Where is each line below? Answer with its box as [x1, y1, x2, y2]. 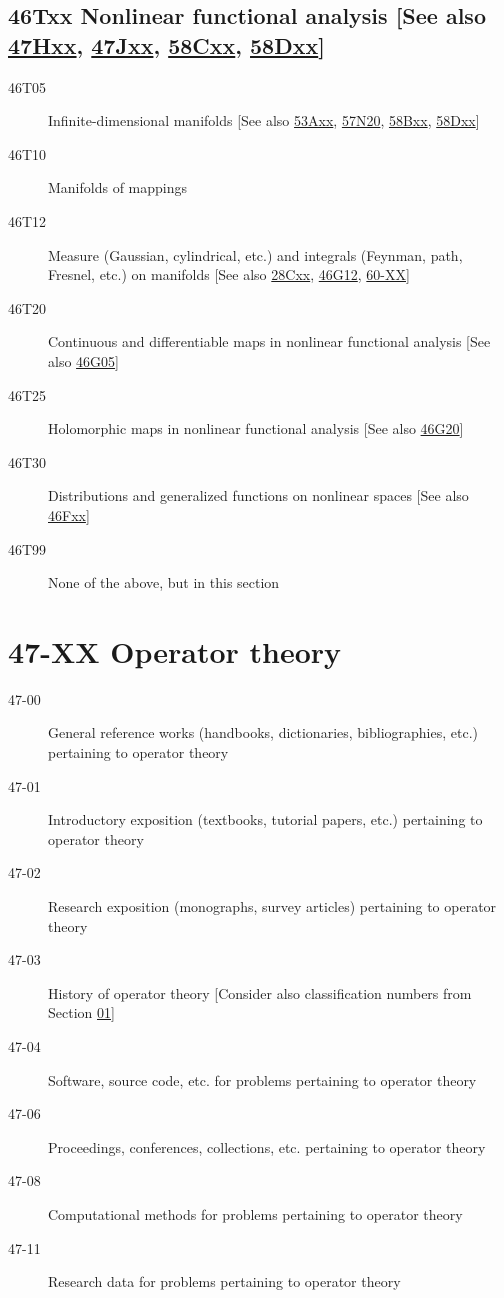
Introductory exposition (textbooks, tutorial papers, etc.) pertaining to [48, 809, 483, 830]
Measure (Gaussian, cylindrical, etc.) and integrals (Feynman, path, [48, 244, 463, 265]
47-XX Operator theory [8, 630, 342, 671]
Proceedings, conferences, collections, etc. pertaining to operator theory [48, 1136, 486, 1157]
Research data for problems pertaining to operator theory [48, 1271, 401, 1292]
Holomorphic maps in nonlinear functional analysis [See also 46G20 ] [48, 418, 464, 439]
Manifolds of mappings [48, 177, 188, 198]
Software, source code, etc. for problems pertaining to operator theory [48, 1069, 477, 1090]
